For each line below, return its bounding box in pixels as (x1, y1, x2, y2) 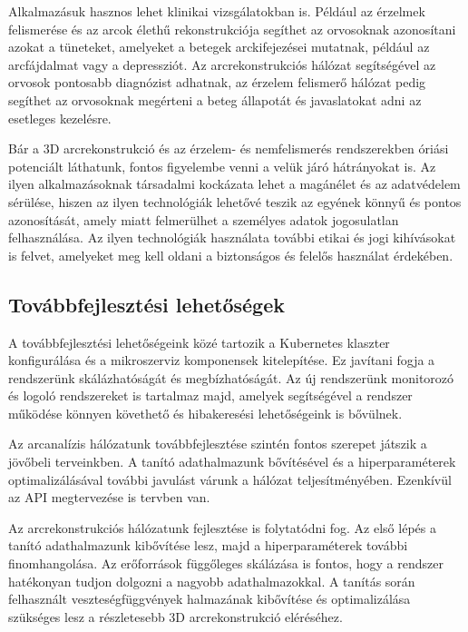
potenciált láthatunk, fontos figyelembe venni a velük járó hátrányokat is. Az (8, 156, 436, 175)
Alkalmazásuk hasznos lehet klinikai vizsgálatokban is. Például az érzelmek (8, 2, 425, 20)
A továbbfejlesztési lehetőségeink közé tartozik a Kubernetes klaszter (8, 332, 390, 351)
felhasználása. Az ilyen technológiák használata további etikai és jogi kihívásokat (8, 228, 456, 247)
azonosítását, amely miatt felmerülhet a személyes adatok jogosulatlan (8, 210, 399, 229)
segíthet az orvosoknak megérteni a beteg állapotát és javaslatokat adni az (8, 90, 422, 109)
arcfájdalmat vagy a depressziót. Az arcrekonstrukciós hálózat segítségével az (8, 54, 436, 74)
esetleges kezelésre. (8, 108, 112, 127)
